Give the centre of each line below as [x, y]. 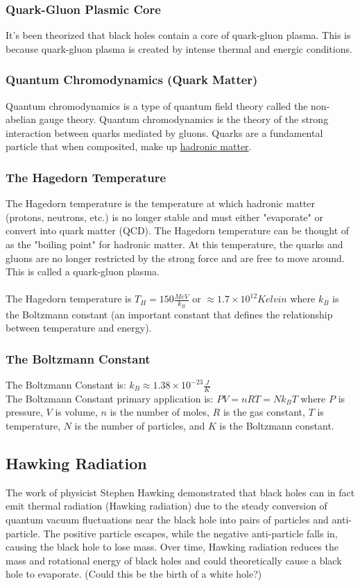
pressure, [24, 412]
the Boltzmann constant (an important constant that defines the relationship [169, 314]
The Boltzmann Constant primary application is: [110, 398]
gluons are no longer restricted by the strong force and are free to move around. [175, 258]
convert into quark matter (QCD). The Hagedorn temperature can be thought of [178, 230]
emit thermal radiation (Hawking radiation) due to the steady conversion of [166, 506]
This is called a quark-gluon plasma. [83, 271]
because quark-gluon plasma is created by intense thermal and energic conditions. [179, 48]
